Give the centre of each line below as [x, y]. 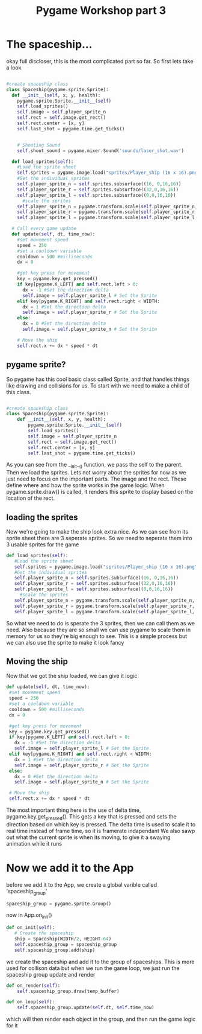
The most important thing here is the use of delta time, [74, 810]
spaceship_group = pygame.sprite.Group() [59, 904]
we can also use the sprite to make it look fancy [65, 642]
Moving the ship [37, 661]
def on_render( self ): [33, 985]
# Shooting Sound [39, 145]
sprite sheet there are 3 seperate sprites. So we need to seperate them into [99, 538]
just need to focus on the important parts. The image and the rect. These [96, 479]
